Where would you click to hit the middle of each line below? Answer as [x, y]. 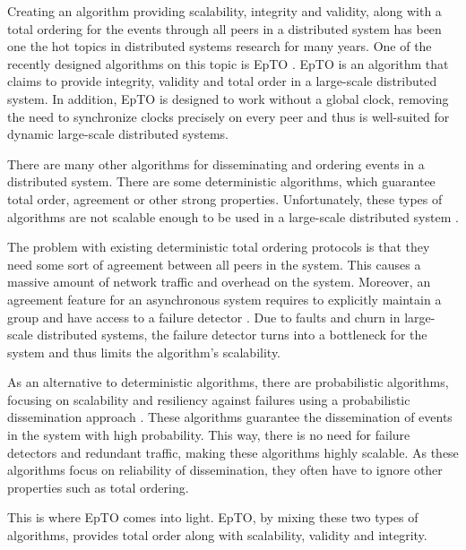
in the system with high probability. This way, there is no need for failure [209, 435]
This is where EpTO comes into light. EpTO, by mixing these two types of [213, 517]
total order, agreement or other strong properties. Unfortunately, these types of [225, 198]
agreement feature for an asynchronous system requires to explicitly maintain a [224, 299]
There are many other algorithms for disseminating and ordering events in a [216, 163]
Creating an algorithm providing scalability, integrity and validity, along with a [224, 11]
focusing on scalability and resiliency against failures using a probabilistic [209, 399]
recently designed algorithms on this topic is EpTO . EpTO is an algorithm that [228, 63]
